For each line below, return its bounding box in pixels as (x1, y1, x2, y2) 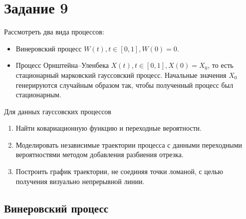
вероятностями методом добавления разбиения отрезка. (15, 149, 184, 160)
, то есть (208, 60, 234, 70)
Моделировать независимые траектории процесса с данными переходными (15, 139, 243, 150)
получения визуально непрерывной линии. (15, 176, 145, 186)
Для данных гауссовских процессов (4, 106, 111, 116)
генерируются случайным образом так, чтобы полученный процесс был (15, 79, 234, 90)
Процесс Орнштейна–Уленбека (15, 60, 109, 70)
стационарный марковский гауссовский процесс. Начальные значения (15, 69, 227, 80)
